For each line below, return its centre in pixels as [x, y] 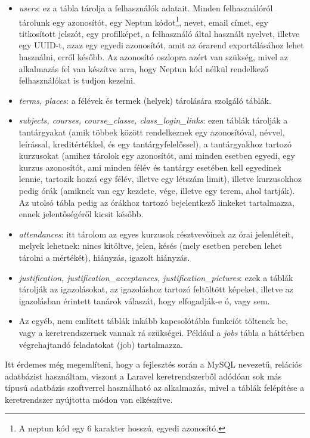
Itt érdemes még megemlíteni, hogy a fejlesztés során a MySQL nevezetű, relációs [154, 364]
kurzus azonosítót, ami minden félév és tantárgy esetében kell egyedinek [150, 167]
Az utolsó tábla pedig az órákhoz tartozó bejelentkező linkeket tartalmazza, [156, 202]
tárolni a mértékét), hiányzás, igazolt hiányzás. [104, 257]
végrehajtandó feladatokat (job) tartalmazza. [101, 344]
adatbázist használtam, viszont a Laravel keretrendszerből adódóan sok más [143, 376]
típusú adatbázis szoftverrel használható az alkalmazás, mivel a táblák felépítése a [155, 388]
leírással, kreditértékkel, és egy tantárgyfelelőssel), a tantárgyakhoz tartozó [155, 144]
